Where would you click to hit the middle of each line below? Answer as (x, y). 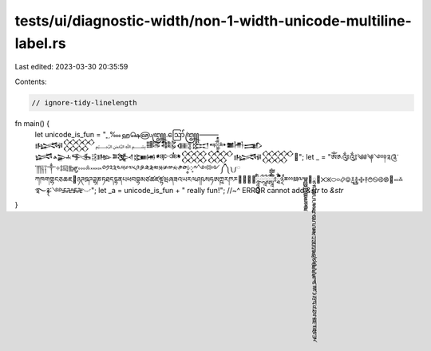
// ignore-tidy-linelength (84, 103)
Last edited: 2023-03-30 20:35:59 (71, 67)
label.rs (41, 43)
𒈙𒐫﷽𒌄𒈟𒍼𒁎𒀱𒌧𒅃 (149, 146)
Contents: (31, 81)
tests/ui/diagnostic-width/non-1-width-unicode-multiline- (214, 21)
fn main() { (32, 123)
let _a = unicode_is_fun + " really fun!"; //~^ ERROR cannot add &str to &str (221, 191)
